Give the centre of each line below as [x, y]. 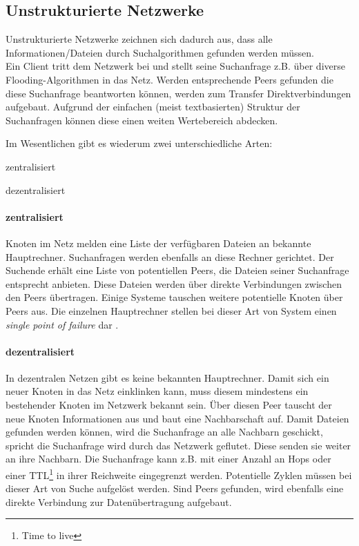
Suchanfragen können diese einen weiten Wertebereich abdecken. [142, 120]
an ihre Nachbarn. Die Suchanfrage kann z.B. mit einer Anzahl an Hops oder [168, 459]
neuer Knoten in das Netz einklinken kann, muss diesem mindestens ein [157, 391]
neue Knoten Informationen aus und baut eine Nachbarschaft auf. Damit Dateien [177, 418]
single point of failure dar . [62, 324]
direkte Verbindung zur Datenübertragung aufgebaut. [119, 501]
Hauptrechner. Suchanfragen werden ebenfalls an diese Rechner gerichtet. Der [170, 256]
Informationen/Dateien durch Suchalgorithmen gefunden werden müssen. [160, 52]
